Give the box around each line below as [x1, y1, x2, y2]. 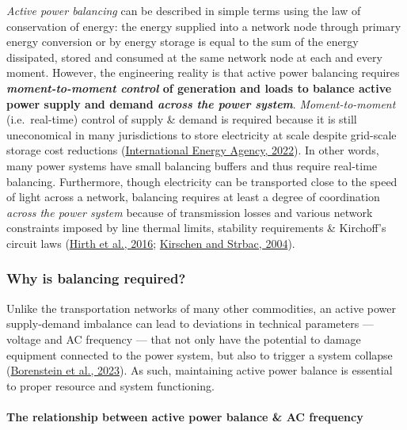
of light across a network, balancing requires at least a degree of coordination [6, 188, 380, 205]
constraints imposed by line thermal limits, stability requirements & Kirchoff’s [6, 219, 386, 236]
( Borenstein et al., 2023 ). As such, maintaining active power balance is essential [6, 362, 393, 379]
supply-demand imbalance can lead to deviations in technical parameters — [6, 315, 374, 332]
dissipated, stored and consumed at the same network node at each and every [6, 48, 382, 65]
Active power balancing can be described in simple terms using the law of [6, 2, 361, 18]
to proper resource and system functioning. [6, 377, 215, 394]
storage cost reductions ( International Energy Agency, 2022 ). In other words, [6, 142, 379, 158]
